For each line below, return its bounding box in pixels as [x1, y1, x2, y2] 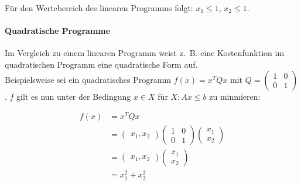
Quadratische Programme [5, 25, 111, 37]
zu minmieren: [209, 90, 261, 102]
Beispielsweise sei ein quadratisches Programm [5, 73, 172, 85]
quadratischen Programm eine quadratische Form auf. [5, 58, 198, 70]
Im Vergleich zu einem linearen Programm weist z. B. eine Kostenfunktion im [5, 47, 285, 59]
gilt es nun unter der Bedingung [16, 90, 131, 102]
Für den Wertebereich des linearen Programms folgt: [5, 2, 193, 13]
